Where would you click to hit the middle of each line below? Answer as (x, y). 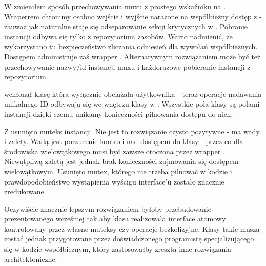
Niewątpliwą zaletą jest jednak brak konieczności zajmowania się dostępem (121, 161)
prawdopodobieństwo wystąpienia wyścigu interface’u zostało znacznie (114, 181)
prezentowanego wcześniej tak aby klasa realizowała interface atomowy (115, 219)
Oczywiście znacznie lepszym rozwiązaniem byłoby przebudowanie (108, 208)
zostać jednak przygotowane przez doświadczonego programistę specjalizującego (129, 239)
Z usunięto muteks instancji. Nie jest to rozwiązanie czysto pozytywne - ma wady (132, 131)
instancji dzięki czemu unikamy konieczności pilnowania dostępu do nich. (119, 114)
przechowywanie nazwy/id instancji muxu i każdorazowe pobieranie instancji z (127, 66)
